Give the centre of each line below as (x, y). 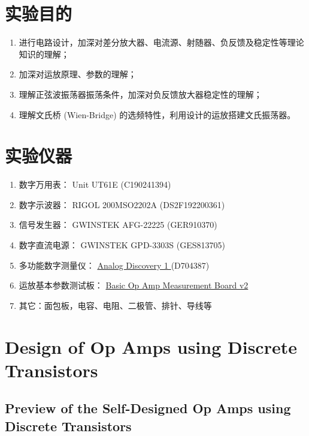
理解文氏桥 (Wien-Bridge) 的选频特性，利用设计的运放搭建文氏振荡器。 (157, 114)
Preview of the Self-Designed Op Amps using (148, 408)
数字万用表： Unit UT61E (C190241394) (95, 184)
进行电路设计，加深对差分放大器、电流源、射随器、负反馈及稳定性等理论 (161, 42)
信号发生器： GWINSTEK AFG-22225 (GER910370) (118, 225)
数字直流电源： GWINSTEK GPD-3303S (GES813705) (122, 245)
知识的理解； (44, 54)
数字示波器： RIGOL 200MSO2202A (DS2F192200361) (122, 204)
